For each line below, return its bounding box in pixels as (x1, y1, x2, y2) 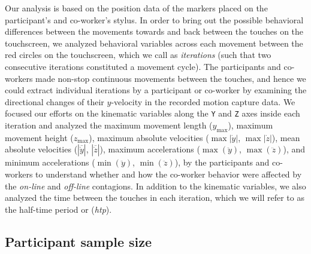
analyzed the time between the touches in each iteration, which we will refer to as (5, 191, 304, 204)
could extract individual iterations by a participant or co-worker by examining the (5, 84, 307, 96)
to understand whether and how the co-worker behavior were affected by (35, 167, 302, 180)
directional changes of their (5, 95, 104, 108)
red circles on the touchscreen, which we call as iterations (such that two (5, 48, 271, 61)
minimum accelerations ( (5, 156, 95, 169)
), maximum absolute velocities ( (89, 131, 209, 143)
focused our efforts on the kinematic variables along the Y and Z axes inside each (5, 107, 300, 120)
